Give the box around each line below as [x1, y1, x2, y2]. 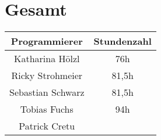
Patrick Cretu [19, 119, 75, 133]
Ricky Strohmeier [11, 69, 83, 82]
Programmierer [10, 34, 83, 48]
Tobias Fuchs [20, 102, 73, 116]
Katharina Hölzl [14, 52, 80, 66]
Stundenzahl [93, 34, 152, 48]
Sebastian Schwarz [9, 85, 85, 99]
